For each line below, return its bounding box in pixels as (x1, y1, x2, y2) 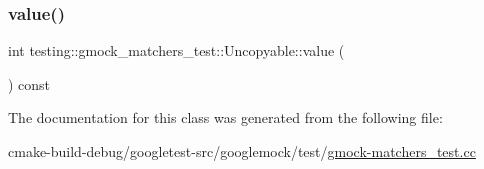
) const (8, 73, 51, 94)
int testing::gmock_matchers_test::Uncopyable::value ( (8, 40, 345, 61)
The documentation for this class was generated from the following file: (8, 107, 443, 128)
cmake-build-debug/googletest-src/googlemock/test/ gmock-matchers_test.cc (8, 141, 476, 161)
